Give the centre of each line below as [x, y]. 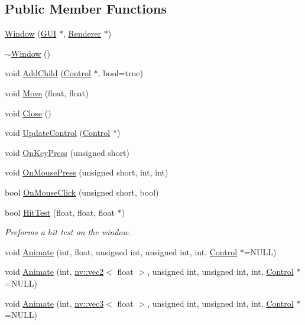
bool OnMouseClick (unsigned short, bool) [82, 192]
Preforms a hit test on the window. [68, 232]
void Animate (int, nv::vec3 [54, 303]
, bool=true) [120, 73]
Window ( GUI [31, 33]
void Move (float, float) [47, 92]
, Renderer [82, 33]
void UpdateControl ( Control [58, 133]
